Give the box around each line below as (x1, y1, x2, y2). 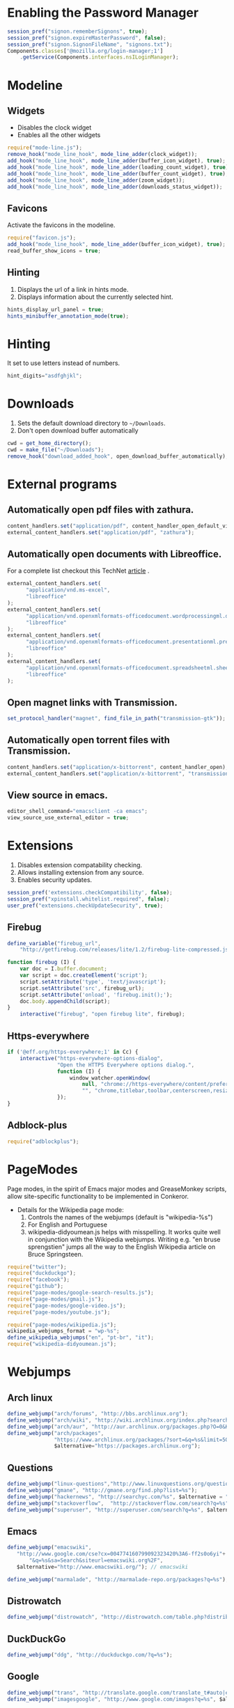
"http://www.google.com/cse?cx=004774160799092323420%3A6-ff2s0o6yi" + (16, 1551, 226, 1558)
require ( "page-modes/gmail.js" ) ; (7, 1296, 104, 1303)
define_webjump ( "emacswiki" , (7, 1544, 92, 1551)
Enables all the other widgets (17, 131, 101, 139)
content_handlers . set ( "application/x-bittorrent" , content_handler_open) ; (7, 763, 229, 770)
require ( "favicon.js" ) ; (7, 235, 77, 242)
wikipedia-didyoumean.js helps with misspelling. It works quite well (27, 1227, 221, 1236)
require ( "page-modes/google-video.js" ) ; (7, 1302, 127, 1309)
